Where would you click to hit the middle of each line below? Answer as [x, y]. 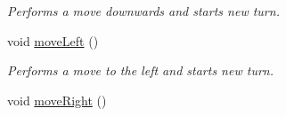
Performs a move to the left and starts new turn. [140, 70]
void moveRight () [57, 100]
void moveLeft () [53, 40]
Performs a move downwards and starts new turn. [143, 11]
